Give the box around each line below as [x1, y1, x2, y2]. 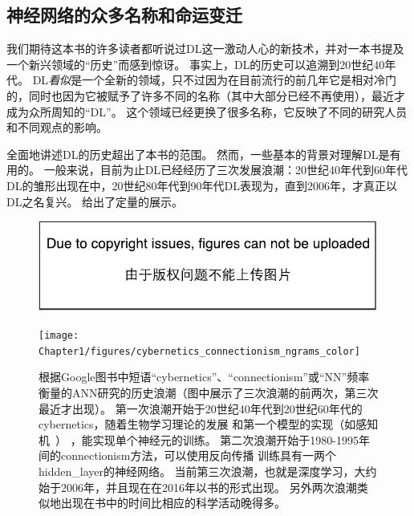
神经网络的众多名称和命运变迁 [6, 2, 242, 27]
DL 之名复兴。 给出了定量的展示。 [6, 193, 184, 209]
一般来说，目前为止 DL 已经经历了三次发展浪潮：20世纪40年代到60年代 [43, 161, 408, 178]
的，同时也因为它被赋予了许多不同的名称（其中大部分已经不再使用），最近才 [6, 87, 405, 104]
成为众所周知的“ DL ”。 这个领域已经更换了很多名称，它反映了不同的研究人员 [6, 103, 408, 120]
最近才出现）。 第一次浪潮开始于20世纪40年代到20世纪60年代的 [39, 400, 363, 416]
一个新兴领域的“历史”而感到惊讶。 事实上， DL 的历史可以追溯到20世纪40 [6, 55, 385, 72]
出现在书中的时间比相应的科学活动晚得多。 [60, 494, 286, 511]
